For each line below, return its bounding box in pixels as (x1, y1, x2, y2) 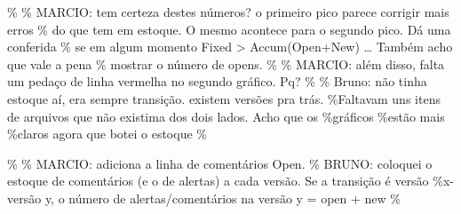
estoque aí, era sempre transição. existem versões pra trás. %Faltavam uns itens (7, 89, 441, 107)
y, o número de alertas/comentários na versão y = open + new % (44, 188, 401, 207)
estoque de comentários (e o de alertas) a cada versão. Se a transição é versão (7, 171, 429, 190)
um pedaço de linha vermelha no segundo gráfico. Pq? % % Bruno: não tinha (7, 72, 427, 91)
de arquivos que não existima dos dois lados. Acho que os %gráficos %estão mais (7, 107, 445, 125)
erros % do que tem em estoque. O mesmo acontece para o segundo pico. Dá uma (7, 20, 451, 38)
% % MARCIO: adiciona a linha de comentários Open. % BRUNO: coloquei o (7, 154, 433, 172)
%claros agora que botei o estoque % (7, 124, 207, 143)
